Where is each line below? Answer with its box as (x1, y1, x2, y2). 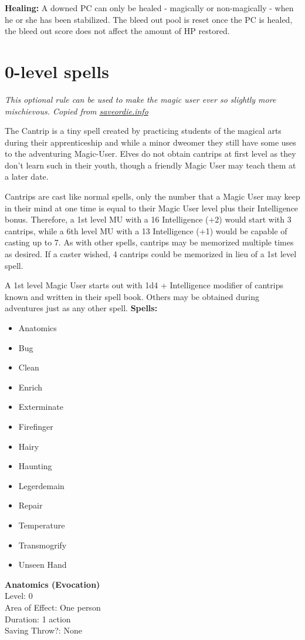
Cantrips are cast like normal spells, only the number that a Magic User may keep (5, 190, 300, 203)
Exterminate (18, 400, 63, 413)
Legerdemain (18, 479, 65, 491)
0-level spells (5, 59, 109, 83)
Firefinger (18, 420, 53, 432)
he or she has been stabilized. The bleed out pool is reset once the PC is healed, (5, 13, 293, 25)
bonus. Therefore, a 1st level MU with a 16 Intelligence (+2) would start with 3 (5, 213, 292, 225)
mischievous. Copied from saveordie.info (5, 105, 148, 117)
